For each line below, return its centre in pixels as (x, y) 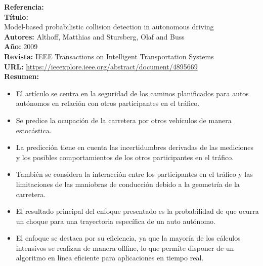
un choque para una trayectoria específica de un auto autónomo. (116, 221)
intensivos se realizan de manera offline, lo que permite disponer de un (125, 248)
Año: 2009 (21, 46)
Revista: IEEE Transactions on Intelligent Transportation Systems (109, 56)
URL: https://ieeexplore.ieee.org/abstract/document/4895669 (101, 66)
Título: (16, 16)
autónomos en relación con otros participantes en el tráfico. (108, 103)
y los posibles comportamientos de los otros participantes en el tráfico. (125, 157)
